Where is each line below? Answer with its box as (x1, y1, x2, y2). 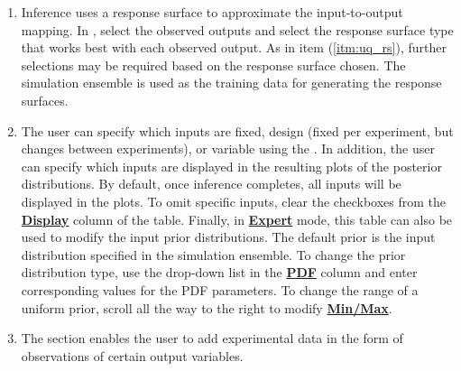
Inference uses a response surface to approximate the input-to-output (21, 3, 403, 21)
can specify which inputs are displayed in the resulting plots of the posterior (21, 156, 442, 175)
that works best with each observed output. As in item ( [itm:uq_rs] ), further (21, 38, 447, 57)
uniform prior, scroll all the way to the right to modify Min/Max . (21, 298, 392, 317)
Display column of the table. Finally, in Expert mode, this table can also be (21, 209, 453, 228)
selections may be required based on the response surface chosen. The (21, 55, 406, 74)
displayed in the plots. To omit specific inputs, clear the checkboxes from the (21, 191, 447, 210)
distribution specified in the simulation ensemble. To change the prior (21, 245, 406, 264)
